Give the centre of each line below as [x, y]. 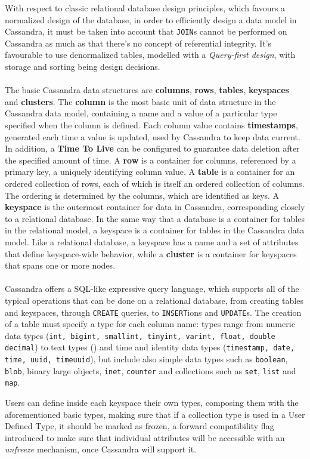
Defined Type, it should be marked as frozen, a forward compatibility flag [139, 426]
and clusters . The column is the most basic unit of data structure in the [140, 101]
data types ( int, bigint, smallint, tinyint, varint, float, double [140, 335]
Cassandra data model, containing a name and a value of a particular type [141, 113]
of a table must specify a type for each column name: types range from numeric [150, 324]
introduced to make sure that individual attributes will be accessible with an [145, 437]
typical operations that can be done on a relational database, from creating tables [154, 300]
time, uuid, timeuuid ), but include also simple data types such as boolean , [146, 359]
